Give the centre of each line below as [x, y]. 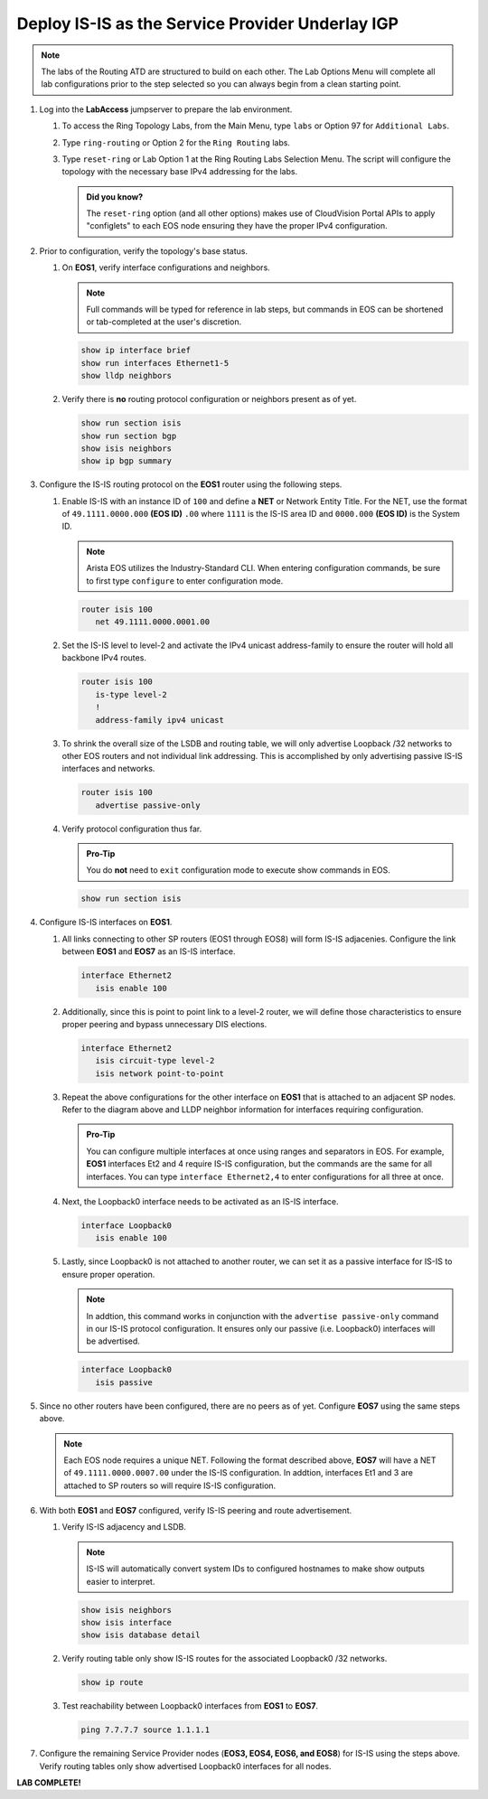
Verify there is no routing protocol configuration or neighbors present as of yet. [209, 399]
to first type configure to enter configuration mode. [185, 581]
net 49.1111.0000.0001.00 [153, 622]
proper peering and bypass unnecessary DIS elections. [164, 1024]
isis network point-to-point [160, 1073]
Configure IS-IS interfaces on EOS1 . [106, 923]
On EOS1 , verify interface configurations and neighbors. [166, 267]
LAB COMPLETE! [49, 1783]
